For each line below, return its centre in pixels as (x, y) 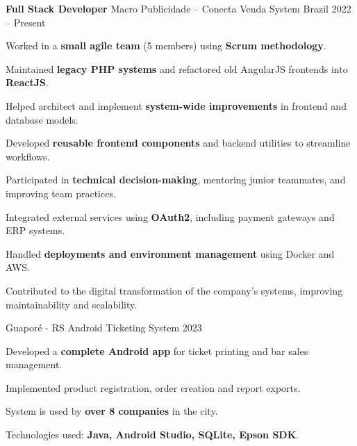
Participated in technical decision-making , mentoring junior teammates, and (176, 180)
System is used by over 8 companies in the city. (112, 411)
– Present (26, 22)
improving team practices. (61, 193)
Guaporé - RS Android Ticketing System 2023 (104, 328)
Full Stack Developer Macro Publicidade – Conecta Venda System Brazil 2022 (178, 8)
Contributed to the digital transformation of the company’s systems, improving (174, 290)
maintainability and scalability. (72, 304)
